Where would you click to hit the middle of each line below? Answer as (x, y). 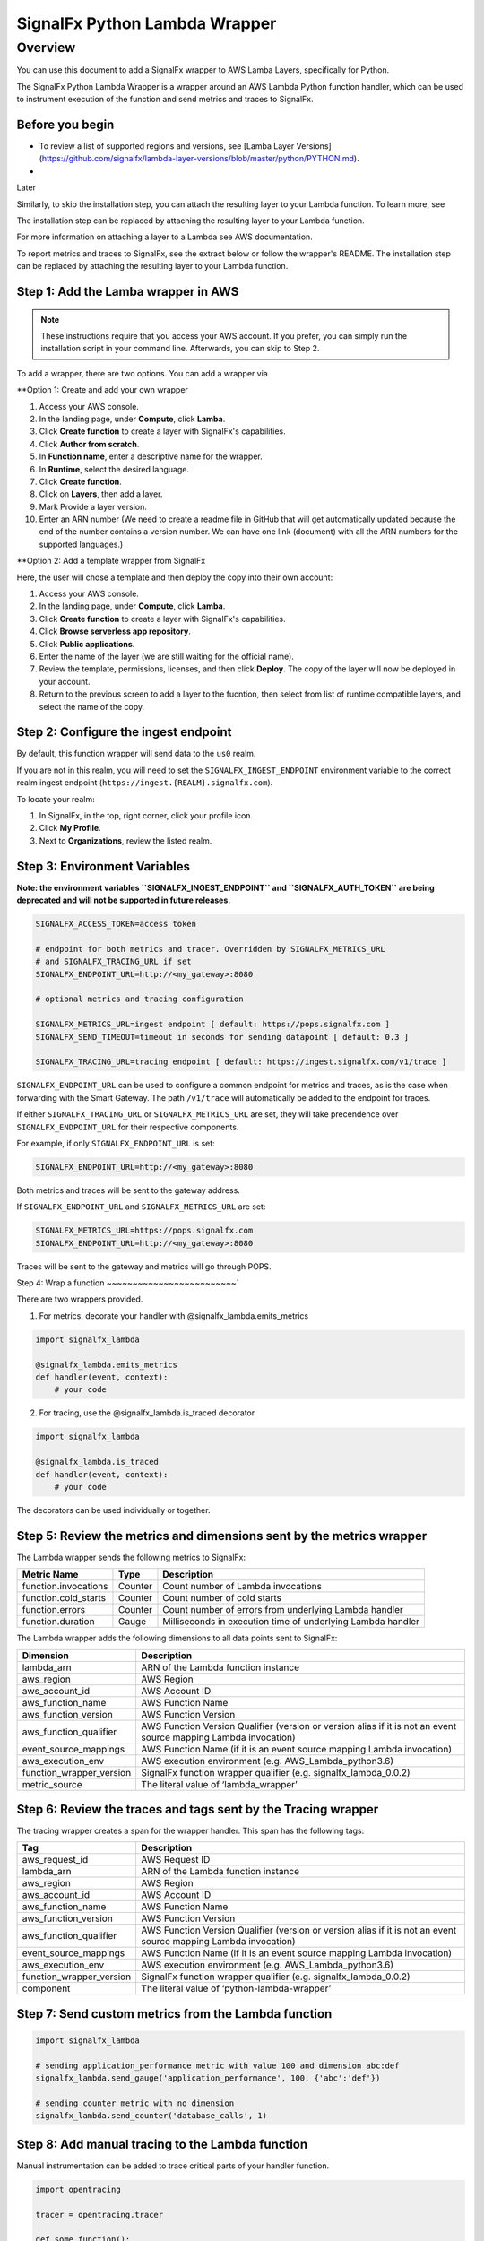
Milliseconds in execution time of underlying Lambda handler (291, 1622)
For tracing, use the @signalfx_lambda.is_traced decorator (147, 1413)
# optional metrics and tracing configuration (139, 999)
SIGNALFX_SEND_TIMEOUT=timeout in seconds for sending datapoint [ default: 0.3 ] (222, 1037)
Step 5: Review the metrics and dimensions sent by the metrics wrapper (222, 1536)
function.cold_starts (64, 1598)
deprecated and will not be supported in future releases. (124, 900)
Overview (46, 48)
